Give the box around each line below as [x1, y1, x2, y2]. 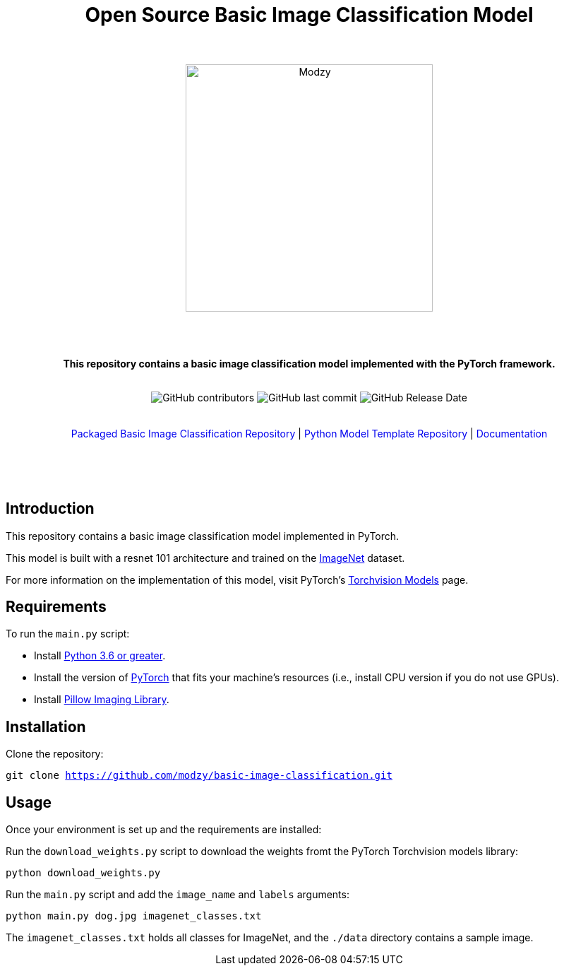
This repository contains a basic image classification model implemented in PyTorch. [6, 529, 400, 542]
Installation [6, 717, 86, 736]
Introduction [6, 500, 95, 518]
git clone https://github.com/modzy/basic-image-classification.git [6, 770, 392, 782]
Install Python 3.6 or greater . [34, 649, 166, 662]
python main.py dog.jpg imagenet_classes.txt [6, 910, 262, 922]
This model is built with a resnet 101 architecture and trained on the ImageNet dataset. [6, 551, 405, 564]
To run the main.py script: [6, 628, 130, 640]
